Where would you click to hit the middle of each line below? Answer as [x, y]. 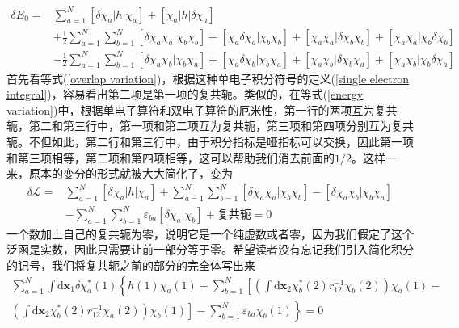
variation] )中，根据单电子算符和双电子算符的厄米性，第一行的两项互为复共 [202, 109]
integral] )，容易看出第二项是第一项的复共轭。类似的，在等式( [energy [185, 94]
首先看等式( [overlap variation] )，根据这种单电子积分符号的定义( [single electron [208, 78]
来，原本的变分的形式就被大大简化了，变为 [120, 173]
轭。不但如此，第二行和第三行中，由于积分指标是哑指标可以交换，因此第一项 [210, 141]
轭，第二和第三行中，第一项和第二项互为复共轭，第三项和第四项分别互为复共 [210, 126]
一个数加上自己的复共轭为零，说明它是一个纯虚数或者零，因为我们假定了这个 [210, 233]
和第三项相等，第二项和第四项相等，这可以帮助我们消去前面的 [171, 157]
